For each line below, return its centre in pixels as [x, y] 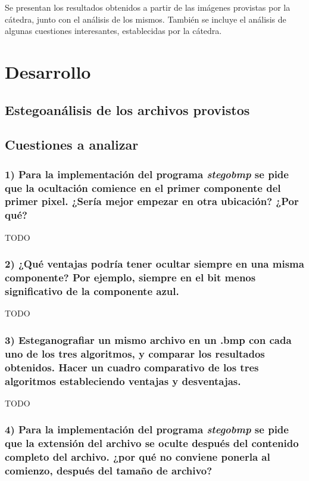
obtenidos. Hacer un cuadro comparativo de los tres [132, 367]
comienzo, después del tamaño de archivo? [109, 471]
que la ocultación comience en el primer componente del [143, 187]
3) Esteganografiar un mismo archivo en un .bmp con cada [148, 339]
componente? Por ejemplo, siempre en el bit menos [130, 277]
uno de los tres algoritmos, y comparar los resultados [135, 353]
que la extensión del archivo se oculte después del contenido [152, 443]
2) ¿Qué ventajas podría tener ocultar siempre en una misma [154, 264]
